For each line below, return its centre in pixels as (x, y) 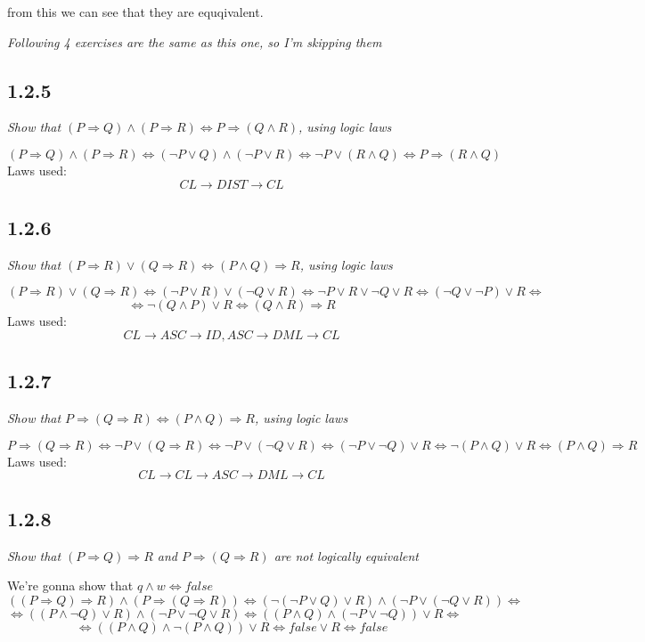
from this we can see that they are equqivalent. (135, 12)
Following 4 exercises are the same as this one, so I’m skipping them (195, 41)
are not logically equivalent (346, 555)
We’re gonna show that (70, 585)
